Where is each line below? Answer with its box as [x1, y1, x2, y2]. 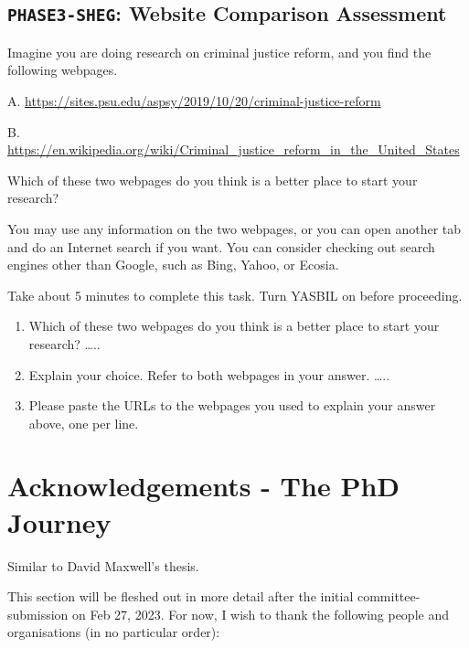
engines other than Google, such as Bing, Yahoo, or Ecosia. [7, 255, 339, 274]
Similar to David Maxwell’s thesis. [7, 556, 199, 575]
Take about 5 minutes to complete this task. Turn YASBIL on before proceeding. [7, 285, 463, 304]
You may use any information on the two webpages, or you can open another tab [7, 218, 462, 238]
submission [7, 604, 69, 623]
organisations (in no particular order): [7, 622, 220, 642]
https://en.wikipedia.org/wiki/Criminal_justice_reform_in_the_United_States [7, 140, 460, 159]
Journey [7, 503, 112, 540]
